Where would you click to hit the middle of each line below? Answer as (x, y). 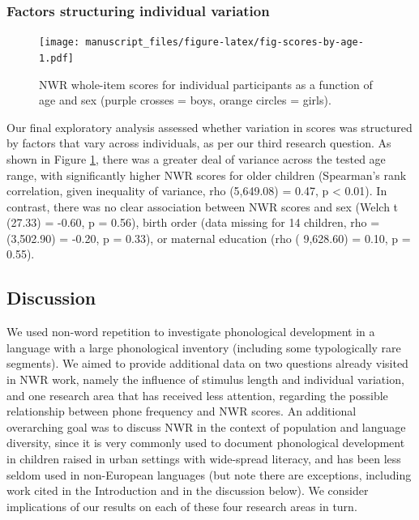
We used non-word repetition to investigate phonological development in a (191, 332)
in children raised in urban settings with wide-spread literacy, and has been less (204, 459)
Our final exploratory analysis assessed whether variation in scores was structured (209, 127)
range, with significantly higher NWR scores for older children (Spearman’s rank (207, 175)
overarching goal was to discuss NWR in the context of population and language (206, 426)
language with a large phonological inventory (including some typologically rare (204, 347)
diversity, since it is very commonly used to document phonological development (206, 443)
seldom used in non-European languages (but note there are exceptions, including (209, 474)
